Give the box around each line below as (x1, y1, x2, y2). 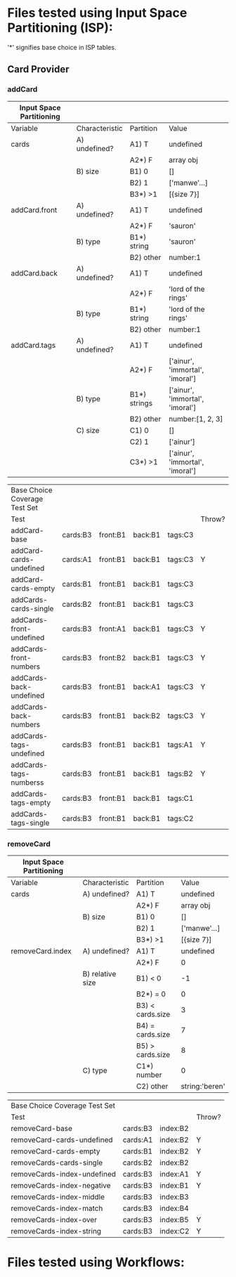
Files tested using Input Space (7, 5, 188, 21)
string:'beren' (181, 1081, 225, 1091)
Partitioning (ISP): (7, 20, 114, 36)
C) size (76, 425, 100, 435)
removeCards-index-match (11, 1203, 103, 1213)
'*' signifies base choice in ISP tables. (7, 43, 117, 51)
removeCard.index (11, 946, 72, 956)
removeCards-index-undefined (11, 1169, 117, 1179)
